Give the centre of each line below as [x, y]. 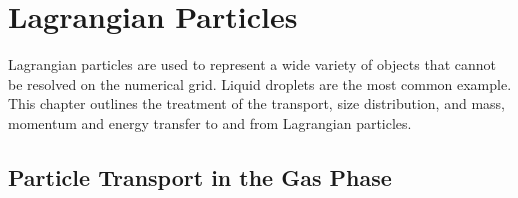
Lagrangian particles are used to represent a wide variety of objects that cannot [252, 64]
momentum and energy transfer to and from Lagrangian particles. [210, 122]
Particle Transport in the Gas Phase [200, 176]
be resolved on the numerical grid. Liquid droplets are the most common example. [260, 83]
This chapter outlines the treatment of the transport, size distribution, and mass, [256, 103]
